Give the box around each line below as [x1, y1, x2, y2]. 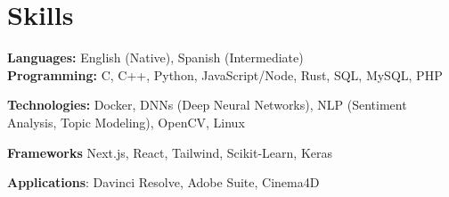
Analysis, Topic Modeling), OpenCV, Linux [7, 112, 245, 131]
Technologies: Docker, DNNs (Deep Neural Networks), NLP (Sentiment [7, 95, 407, 114]
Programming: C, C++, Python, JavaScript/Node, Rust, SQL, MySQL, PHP [7, 65, 443, 84]
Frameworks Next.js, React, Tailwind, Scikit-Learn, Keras [7, 143, 333, 161]
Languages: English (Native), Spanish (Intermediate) [7, 48, 304, 67]
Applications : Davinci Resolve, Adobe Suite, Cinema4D [7, 173, 320, 192]
